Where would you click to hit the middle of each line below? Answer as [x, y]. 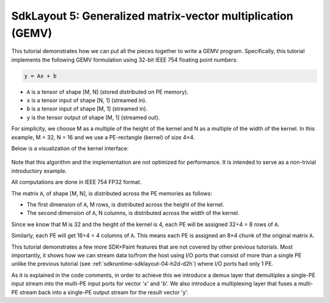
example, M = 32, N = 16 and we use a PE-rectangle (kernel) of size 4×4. [103, 137]
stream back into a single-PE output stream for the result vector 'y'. [104, 292]
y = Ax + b [40, 76]
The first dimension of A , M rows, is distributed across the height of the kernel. [125, 204]
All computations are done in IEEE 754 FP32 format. [76, 182]
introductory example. [39, 170]
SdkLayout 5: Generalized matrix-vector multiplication [152, 16]
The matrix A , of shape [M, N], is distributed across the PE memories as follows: [112, 193]
